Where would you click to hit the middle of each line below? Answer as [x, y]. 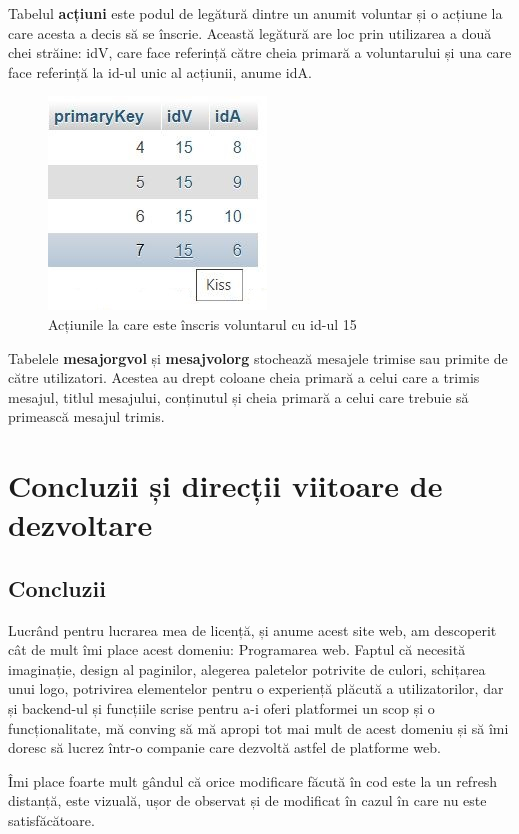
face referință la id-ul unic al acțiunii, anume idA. [160, 71]
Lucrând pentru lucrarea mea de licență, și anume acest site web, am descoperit [252, 629]
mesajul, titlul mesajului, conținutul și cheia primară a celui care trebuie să [238, 396]
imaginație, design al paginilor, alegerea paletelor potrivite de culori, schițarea [247, 668]
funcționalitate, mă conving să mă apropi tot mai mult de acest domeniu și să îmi [258, 727]
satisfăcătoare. [51, 820]
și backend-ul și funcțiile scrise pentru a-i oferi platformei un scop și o [221, 708]
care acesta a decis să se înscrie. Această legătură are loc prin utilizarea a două [250, 32]
